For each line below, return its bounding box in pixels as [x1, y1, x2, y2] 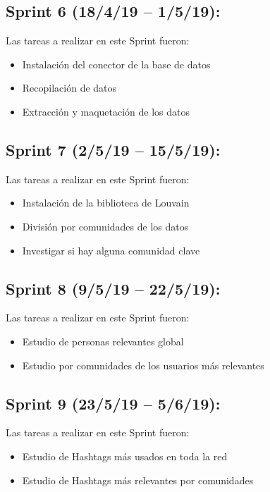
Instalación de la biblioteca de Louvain [22, 195, 190, 210]
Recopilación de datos [22, 80, 117, 95]
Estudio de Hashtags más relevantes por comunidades [22, 472, 254, 487]
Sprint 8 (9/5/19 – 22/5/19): [6, 277, 221, 299]
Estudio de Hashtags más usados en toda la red [22, 448, 228, 463]
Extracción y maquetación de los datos [22, 104, 190, 118]
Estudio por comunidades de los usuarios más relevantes [22, 357, 264, 372]
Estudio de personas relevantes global [22, 333, 184, 348]
